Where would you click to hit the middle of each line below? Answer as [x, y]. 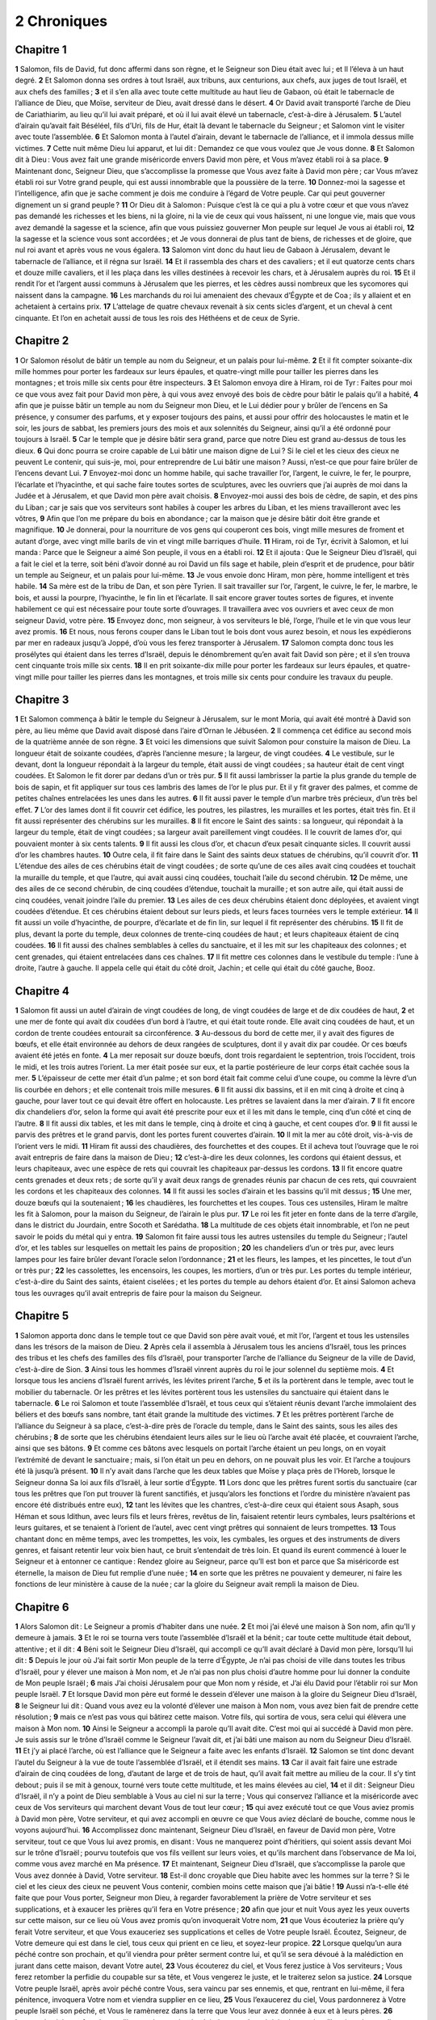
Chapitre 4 [42, 991]
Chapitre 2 [42, 341]
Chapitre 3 [42, 700]
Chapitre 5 [42, 1316]
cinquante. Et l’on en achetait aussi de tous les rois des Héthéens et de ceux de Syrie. [157, 318]
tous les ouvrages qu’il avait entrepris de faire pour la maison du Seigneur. [138, 1293]
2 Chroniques [61, 21]
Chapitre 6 [42, 1607]
